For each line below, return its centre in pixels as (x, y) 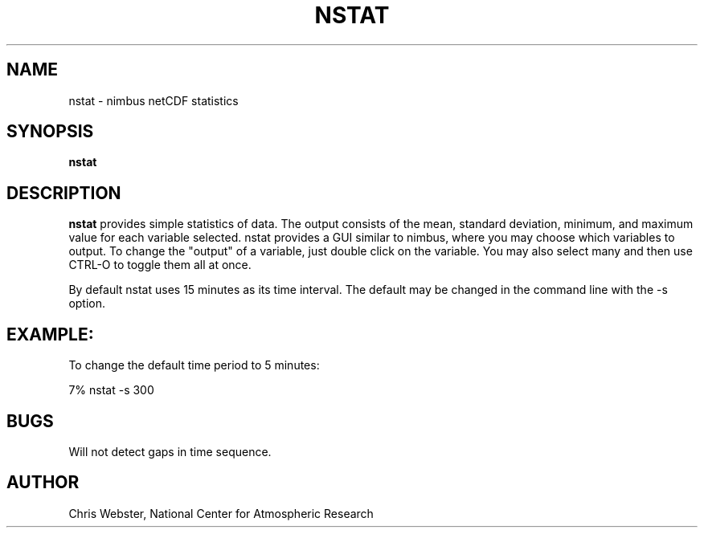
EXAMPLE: (50, 334)
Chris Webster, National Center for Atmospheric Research (221, 513)
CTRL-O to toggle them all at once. (160, 265)
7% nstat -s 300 (111, 390)
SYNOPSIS (50, 132)
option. (87, 304)
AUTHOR (43, 483)
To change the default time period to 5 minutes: (194, 365)
